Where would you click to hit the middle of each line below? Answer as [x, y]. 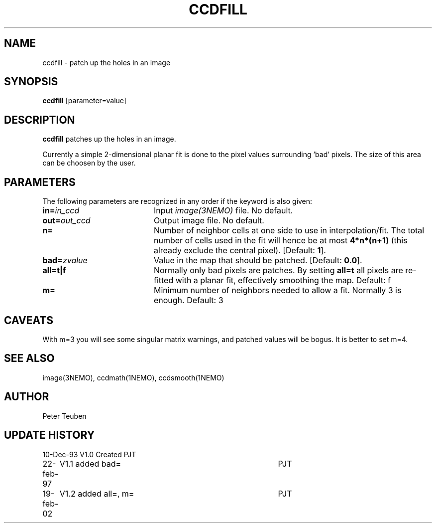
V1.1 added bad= [90, 463]
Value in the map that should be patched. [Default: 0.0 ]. [258, 261]
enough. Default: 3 [188, 300]
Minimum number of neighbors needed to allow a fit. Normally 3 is [277, 290]
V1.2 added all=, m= [97, 493]
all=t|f [54, 270]
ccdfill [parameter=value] [84, 101]
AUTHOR [27, 397]
